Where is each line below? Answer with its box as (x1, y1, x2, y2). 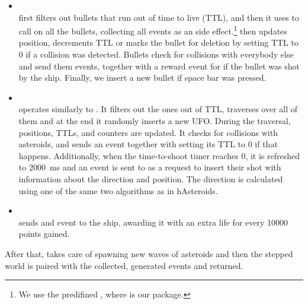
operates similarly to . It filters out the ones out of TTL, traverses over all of (18, 103, 298, 115)
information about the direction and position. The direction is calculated (18, 172, 283, 185)
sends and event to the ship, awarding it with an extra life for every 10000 (18, 216, 288, 228)
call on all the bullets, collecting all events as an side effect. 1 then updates (18, 23, 287, 37)
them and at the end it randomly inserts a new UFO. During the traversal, (18, 115, 291, 126)
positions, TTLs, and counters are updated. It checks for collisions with (18, 126, 278, 138)
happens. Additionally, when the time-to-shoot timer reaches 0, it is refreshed (18, 149, 300, 161)
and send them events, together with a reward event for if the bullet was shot (18, 59, 300, 72)
